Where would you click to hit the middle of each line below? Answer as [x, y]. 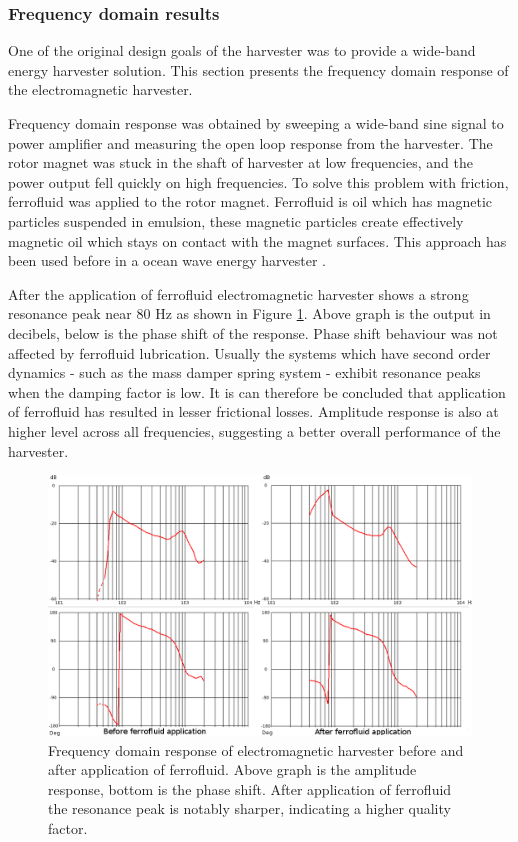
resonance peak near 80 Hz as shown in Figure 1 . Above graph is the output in [249, 313]
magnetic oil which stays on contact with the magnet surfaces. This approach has [257, 240]
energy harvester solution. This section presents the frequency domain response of [258, 69]
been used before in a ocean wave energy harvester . [167, 260]
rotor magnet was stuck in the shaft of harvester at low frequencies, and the [240, 162]
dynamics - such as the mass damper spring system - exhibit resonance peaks [244, 372]
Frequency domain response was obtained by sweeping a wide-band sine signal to [256, 123]
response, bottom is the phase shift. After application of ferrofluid [250, 788]
